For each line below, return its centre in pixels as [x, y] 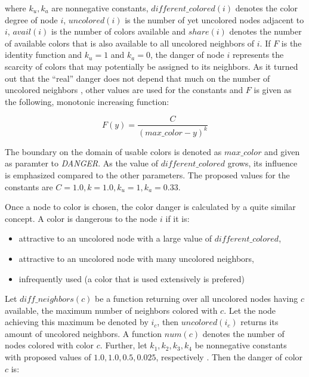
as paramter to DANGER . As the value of [81, 163]
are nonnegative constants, [100, 8]
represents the [258, 55]
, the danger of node [187, 55]
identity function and [44, 55]
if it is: [177, 218]
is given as [273, 90]
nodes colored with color [50, 345]
